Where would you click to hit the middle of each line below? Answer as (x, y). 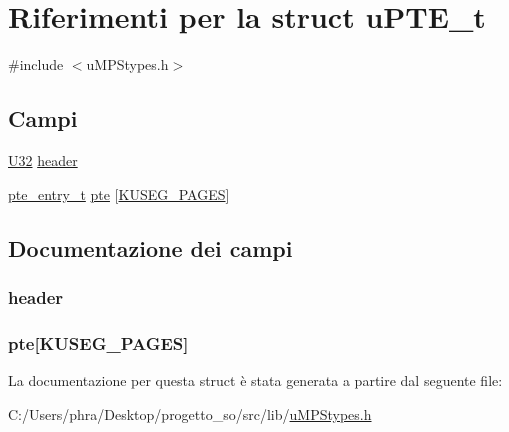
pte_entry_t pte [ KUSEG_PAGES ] (119, 193)
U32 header (43, 159)
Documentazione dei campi (150, 247)
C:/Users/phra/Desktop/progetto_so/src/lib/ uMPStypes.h (190, 413)
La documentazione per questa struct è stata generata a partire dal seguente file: (255, 379)
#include (36, 64)
